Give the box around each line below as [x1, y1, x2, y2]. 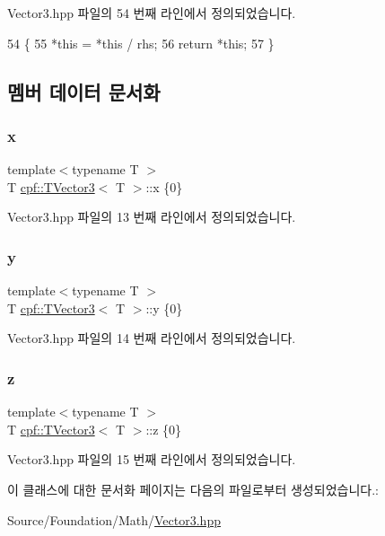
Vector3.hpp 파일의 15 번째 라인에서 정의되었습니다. [7, 450, 296, 469]
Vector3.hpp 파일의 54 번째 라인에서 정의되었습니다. [7, 4, 296, 22]
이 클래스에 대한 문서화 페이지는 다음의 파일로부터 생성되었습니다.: [7, 479, 379, 498]
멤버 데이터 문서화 [7, 77, 161, 105]
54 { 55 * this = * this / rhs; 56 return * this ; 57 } [7, 33, 275, 52]
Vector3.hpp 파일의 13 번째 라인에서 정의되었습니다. [7, 207, 296, 226]
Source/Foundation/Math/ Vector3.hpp [7, 510, 221, 529]
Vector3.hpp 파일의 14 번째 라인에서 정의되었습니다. [7, 329, 296, 347]
